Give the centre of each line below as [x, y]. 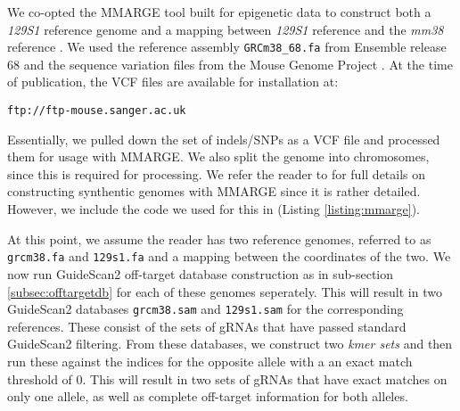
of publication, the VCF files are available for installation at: [173, 82]
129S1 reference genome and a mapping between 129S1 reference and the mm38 [226, 29]
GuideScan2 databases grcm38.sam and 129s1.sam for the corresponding [205, 309]
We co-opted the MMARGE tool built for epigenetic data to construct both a [219, 12]
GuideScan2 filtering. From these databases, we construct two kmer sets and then [230, 344]
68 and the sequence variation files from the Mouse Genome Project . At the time [230, 64]
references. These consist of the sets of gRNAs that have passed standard [207, 326]
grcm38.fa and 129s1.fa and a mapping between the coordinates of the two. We [229, 256]
